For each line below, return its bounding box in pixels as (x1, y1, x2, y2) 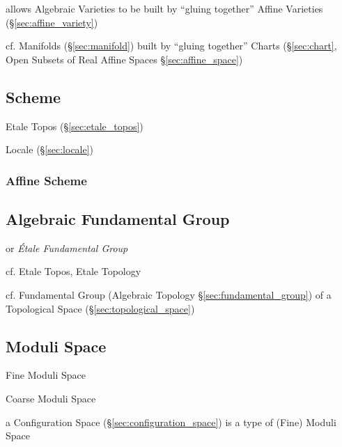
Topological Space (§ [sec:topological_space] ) (6, 301, 195, 315)
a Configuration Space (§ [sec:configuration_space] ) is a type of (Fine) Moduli (6, 414, 336, 429)
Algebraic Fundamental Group (6, 208, 230, 229)
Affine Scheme (6, 171, 87, 189)
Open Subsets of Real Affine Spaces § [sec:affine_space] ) (6, 52, 243, 66)
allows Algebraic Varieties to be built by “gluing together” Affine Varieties (6, 1, 323, 15)
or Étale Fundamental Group (6, 240, 128, 255)
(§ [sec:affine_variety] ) (6, 15, 98, 29)
